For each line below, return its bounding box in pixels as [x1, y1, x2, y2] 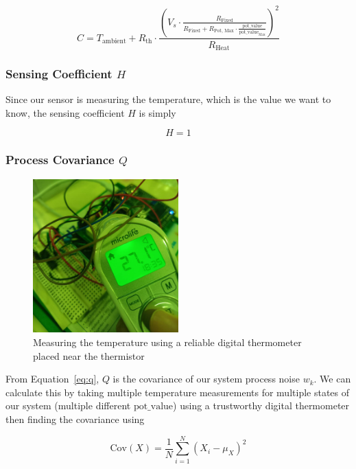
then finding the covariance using [5, 411, 145, 426]
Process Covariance [5, 151, 115, 168]
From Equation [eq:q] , [5, 371, 99, 386]
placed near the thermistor [33, 348, 145, 363]
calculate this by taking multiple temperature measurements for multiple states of [5, 385, 350, 399]
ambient [102, 38, 126, 45]
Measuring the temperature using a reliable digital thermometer [33, 335, 302, 349]
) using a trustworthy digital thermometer [173, 398, 350, 413]
